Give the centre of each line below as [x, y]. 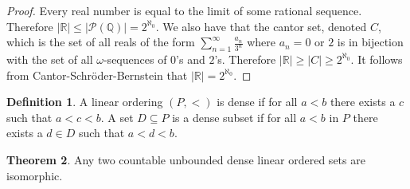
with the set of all [50, 59]
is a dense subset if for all [234, 117]
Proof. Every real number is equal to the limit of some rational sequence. [184, 10]
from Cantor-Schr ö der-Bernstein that [97, 75]
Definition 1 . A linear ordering [85, 102]
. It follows [377, 59]
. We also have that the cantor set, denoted [261, 26]
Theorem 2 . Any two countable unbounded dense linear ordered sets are [186, 159]
